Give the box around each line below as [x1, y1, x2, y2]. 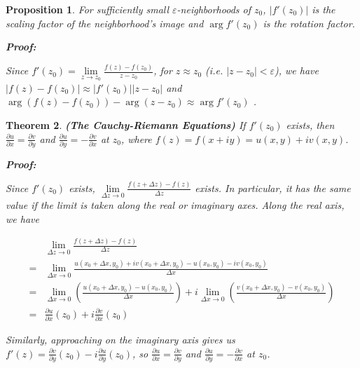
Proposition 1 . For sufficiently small [6, 2, 169, 16]
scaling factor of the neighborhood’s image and [6, 15, 204, 30]
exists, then [286, 117, 335, 132]
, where [120, 131, 152, 146]
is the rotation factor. [263, 15, 355, 30]
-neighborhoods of [176, 2, 251, 16]
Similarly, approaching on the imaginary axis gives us [6, 332, 235, 347]
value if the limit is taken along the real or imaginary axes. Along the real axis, [6, 197, 345, 212]
